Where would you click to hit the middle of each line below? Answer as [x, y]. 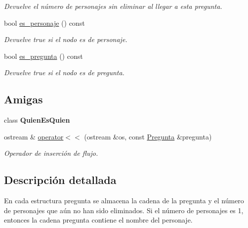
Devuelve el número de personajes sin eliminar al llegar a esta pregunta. [113, 6]
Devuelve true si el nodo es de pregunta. [64, 72]
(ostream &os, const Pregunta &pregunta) [148, 136]
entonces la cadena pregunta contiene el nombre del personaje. [98, 220]
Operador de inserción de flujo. [51, 153]
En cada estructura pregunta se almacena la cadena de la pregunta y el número [124, 201]
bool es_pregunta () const [43, 56]
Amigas [23, 99]
